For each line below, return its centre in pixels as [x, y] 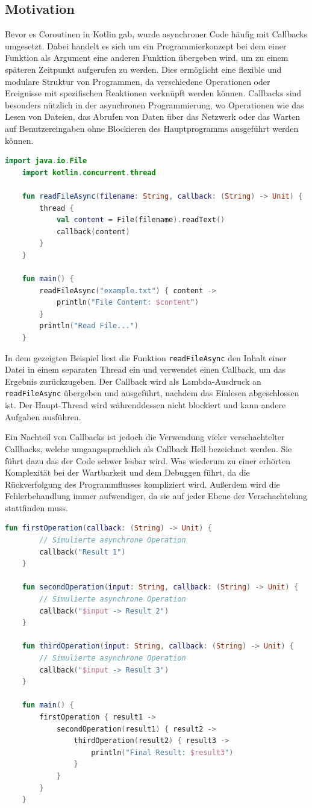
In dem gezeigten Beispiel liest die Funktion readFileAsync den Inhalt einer [146, 357]
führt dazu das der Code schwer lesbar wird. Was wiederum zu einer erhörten [148, 460]
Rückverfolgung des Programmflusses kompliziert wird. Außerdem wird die [142, 484]
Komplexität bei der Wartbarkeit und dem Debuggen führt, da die [127, 472]
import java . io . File [46, 161]
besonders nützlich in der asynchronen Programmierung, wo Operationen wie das [154, 104]
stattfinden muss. [36, 507]
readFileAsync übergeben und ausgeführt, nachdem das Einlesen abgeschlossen [152, 393]
